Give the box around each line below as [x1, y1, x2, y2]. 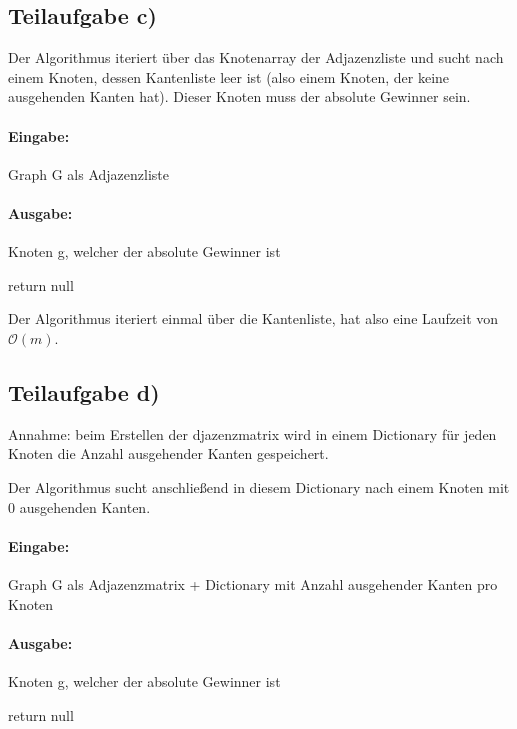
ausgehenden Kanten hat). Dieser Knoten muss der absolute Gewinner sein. [8, 86, 471, 107]
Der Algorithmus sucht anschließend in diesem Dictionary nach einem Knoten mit [8, 476, 510, 497]
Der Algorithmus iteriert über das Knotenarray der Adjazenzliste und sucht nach [8, 47, 504, 68]
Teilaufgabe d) [8, 376, 160, 407]
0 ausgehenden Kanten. [8, 496, 151, 517]
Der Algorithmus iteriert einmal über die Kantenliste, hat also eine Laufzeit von [8, 308, 499, 329]
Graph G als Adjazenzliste [8, 163, 169, 184]
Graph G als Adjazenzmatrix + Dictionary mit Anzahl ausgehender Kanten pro [8, 573, 498, 594]
